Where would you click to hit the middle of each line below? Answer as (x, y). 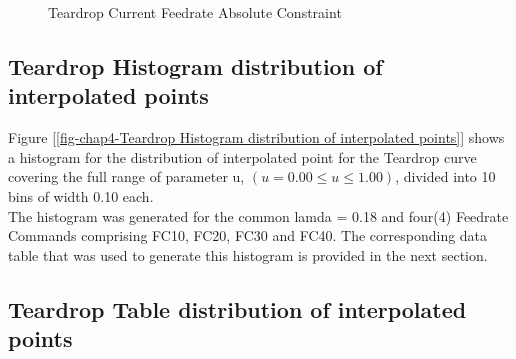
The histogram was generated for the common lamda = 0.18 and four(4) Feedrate (258, 215)
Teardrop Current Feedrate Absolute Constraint (195, 12)
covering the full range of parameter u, (126, 176)
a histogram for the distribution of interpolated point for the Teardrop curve (242, 156)
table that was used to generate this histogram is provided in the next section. (248, 254)
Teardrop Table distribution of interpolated (237, 308)
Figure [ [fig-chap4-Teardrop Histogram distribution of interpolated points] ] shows (256, 137)
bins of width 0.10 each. (81, 195)
